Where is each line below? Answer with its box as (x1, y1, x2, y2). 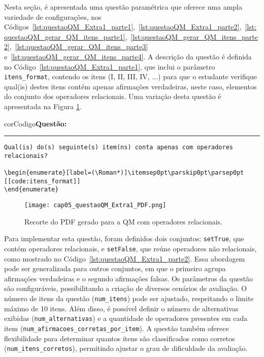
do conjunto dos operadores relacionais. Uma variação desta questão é (4, 91, 221, 102)
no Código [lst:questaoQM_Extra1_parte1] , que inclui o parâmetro (4, 61, 215, 72)
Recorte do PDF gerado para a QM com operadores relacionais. (24, 216, 223, 226)
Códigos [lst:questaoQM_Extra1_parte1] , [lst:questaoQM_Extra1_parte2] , (4, 21, 242, 32)
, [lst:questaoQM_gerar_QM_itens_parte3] (9, 41, 148, 52)
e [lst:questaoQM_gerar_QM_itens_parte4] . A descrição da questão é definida (4, 51, 252, 61)
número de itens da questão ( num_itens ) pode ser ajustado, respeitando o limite (4, 293, 254, 304)
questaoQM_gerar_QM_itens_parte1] (4, 31, 125, 42)
